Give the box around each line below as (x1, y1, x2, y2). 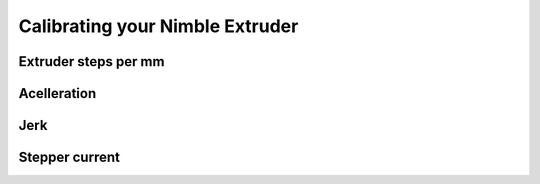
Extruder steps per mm (18, 53, 165, 70)
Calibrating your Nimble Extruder (18, 15, 299, 37)
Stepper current (18, 149, 120, 166)
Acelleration (18, 85, 97, 102)
